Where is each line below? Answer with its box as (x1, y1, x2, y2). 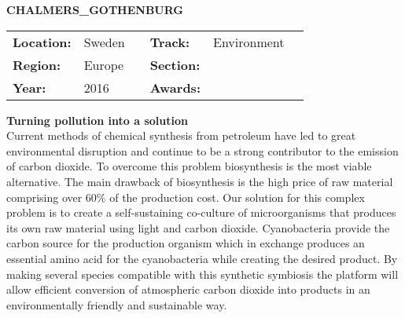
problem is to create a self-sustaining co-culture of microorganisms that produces (6, 204, 396, 221)
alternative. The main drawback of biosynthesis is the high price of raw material (6, 173, 393, 189)
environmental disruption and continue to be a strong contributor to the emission (6, 142, 399, 159)
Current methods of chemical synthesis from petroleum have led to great (6, 127, 356, 144)
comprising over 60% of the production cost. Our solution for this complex (6, 188, 365, 205)
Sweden (83, 32, 125, 51)
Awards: (149, 78, 201, 97)
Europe (83, 55, 124, 74)
